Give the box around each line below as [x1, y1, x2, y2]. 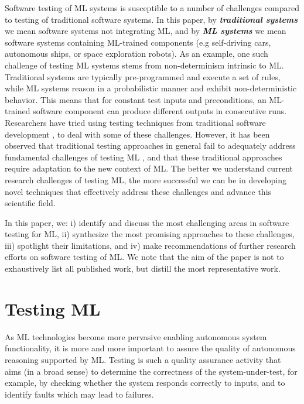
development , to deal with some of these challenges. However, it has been [5, 128, 270, 140]
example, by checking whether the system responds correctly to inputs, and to [5, 376, 285, 389]
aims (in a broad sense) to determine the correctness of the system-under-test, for [5, 365, 298, 377]
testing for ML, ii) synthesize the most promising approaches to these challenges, [5, 228, 295, 240]
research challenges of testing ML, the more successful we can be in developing [5, 173, 286, 186]
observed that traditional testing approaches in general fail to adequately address [5, 139, 296, 152]
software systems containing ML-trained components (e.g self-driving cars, [5, 36, 271, 48]
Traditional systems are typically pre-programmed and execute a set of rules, [5, 70, 281, 83]
